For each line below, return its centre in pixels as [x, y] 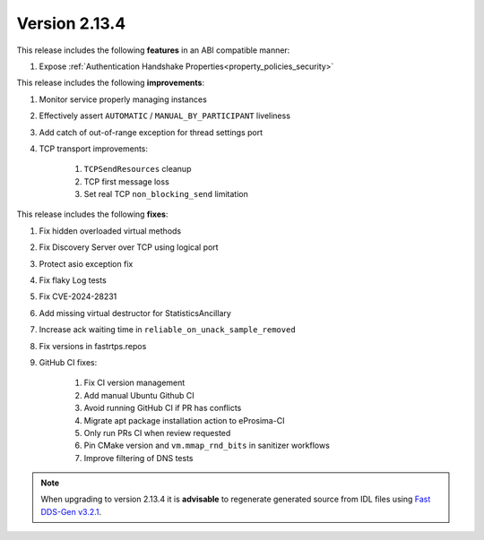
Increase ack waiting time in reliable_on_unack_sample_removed [167, 330]
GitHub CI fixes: [68, 362]
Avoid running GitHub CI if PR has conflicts [163, 408]
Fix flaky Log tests [73, 280]
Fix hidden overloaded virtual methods [110, 231]
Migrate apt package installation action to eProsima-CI [184, 420]
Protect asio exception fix [86, 263]
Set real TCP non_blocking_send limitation [166, 194]
